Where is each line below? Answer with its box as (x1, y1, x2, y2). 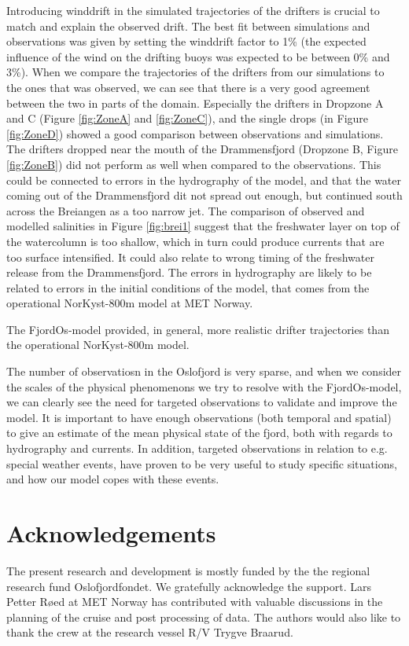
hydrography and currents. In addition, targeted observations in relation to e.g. (6, 440, 388, 457)
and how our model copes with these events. (6, 471, 219, 487)
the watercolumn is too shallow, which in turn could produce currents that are (6, 233, 385, 249)
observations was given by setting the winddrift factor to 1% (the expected (6, 33, 367, 50)
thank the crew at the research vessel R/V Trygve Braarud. (6, 624, 293, 640)
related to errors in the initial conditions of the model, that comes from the (6, 279, 370, 295)
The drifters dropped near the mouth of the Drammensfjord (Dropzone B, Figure (6, 141, 398, 157)
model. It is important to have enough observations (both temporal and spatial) (6, 409, 392, 425)
